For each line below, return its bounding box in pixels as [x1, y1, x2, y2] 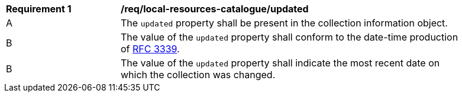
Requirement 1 [6, 3, 72, 15]
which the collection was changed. [121, 69, 276, 81]
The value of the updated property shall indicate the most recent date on [121, 57, 440, 69]
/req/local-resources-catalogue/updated [121, 3, 309, 15]
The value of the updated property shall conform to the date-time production [121, 31, 458, 43]
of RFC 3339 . [121, 43, 180, 55]
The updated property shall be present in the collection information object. [121, 17, 448, 29]
